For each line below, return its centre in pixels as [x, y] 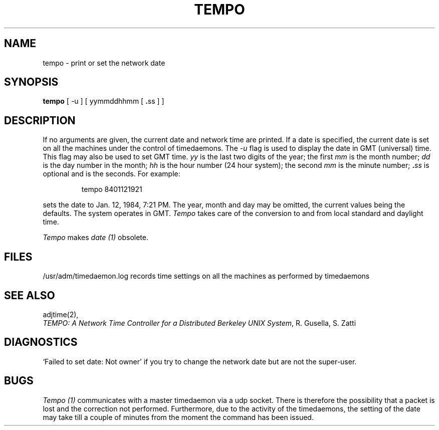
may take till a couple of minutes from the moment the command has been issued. [178, 417]
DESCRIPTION [40, 120]
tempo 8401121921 [112, 189]
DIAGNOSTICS [41, 342]
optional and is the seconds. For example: [112, 174]
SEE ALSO [30, 295]
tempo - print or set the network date [104, 63]
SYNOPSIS [31, 82]
